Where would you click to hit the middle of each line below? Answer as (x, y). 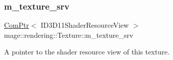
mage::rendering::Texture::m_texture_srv (69, 35)
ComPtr (17, 25)
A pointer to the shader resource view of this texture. (87, 52)
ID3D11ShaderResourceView (85, 25)
